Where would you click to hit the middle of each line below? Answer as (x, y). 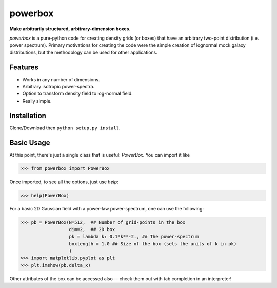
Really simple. (37, 101)
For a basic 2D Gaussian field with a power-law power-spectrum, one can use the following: (107, 208)
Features (24, 67)
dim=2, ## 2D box (92, 229)
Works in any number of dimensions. (61, 79)
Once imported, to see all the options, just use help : (64, 182)
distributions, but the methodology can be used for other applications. (83, 52)
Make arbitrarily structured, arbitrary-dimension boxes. (70, 29)
